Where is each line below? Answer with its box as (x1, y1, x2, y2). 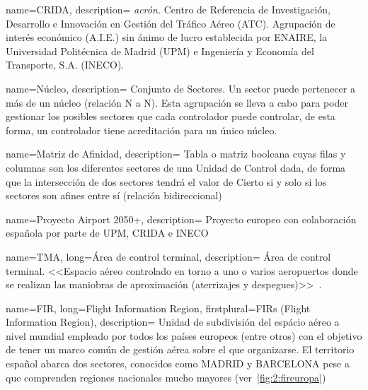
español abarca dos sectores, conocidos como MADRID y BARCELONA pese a (6, 356, 350, 371)
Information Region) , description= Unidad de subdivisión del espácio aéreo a (6, 314, 340, 329)
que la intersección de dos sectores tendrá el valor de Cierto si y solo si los (6, 174, 327, 189)
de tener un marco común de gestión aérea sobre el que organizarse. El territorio (6, 342, 355, 357)
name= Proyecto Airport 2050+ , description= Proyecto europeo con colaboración (6, 211, 357, 226)
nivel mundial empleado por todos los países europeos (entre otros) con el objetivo (6, 328, 362, 343)
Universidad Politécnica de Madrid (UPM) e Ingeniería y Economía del (6, 43, 314, 58)
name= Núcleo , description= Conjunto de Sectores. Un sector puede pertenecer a (6, 81, 355, 95)
